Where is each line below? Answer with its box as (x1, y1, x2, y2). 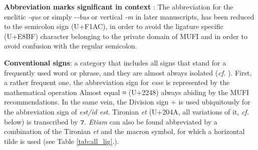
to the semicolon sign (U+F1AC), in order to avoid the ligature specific (4, 21, 223, 31)
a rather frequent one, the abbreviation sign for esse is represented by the (4, 77, 230, 87)
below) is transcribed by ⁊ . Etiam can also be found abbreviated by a (4, 116, 217, 126)
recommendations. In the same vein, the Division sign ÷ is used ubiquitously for (4, 96, 250, 107)
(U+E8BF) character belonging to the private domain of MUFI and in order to (4, 30, 247, 41)
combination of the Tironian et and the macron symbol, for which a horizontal (4, 126, 245, 136)
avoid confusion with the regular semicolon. (4, 40, 137, 51)
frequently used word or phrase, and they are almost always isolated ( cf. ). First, (4, 67, 252, 77)
